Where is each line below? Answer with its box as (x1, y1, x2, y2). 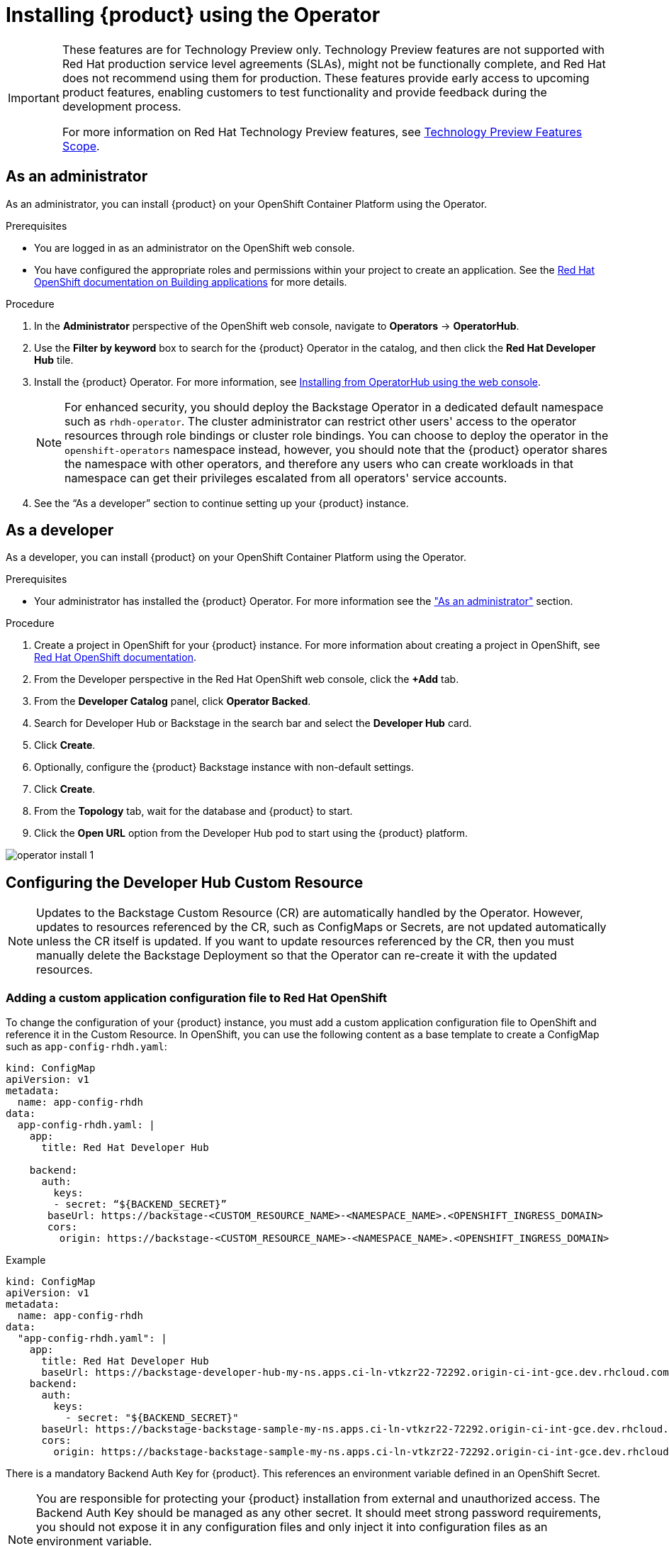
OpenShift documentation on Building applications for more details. (34, 275, 347, 288)
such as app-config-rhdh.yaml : (6, 1040, 167, 1053)
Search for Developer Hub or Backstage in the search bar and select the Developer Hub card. (34, 717, 472, 730)
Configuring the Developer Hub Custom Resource (6, 873, 364, 891)
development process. (62, 99, 181, 113)
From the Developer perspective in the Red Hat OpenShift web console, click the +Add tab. (34, 673, 459, 686)
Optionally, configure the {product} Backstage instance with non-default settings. (34, 761, 414, 774)
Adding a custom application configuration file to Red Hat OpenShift (6, 990, 387, 1005)
